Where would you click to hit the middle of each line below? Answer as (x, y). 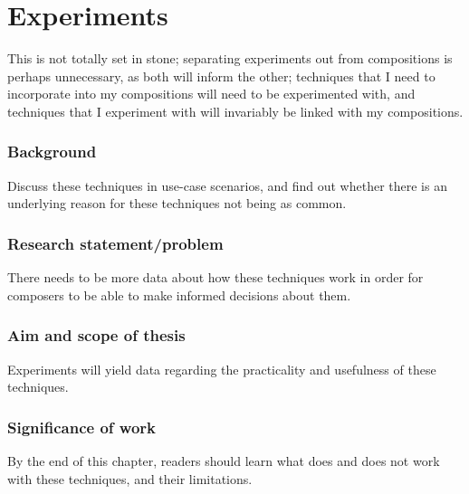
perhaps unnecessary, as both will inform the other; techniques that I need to (221, 76)
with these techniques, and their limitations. (130, 478)
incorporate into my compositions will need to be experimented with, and (211, 94)
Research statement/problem (115, 243)
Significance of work (81, 427)
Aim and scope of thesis (96, 335)
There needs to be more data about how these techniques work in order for (215, 277)
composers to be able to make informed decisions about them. (179, 294)
